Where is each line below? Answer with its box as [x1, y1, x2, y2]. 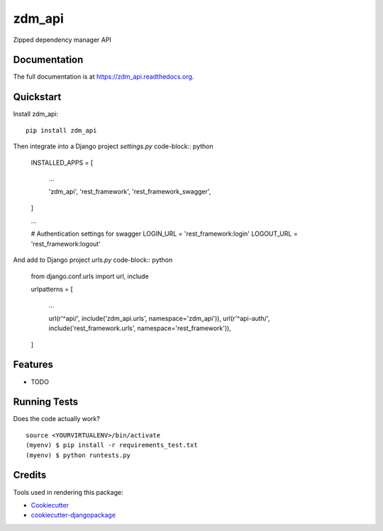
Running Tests [13, 396, 78, 408]
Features [13, 358, 53, 371]
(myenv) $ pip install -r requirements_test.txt [26, 441, 198, 449]
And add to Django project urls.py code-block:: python [13, 256, 173, 264]
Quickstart [13, 91, 62, 103]
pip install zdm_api [26, 126, 97, 134]
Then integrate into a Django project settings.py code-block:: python [13, 142, 214, 150]
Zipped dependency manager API [13, 35, 111, 44]
